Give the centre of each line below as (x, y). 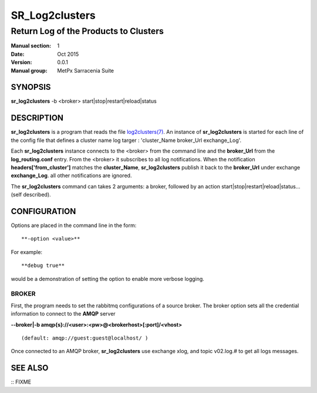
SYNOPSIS (31, 87)
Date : (18, 54)
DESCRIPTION (37, 118)
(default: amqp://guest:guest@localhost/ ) (85, 338)
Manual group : (29, 70)
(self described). (31, 195)
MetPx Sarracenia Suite (86, 70)
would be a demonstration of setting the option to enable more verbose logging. (108, 279)
